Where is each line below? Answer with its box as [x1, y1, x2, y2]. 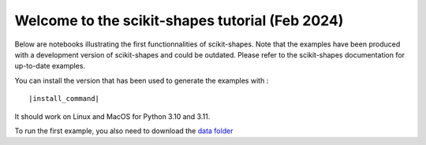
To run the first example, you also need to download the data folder [14, 126, 234, 136]
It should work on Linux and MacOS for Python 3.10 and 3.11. [14, 111, 211, 121]
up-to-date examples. [14, 61, 86, 71]
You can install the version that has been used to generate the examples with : [14, 76, 269, 85]
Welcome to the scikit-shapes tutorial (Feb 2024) [14, 12, 344, 29]
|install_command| [28, 95, 100, 103]
